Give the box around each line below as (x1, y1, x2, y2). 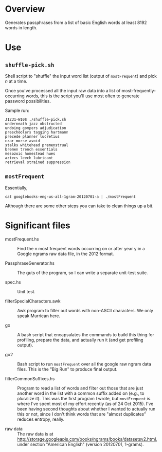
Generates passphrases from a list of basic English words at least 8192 (5, 20, 147, 25)
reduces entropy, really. (17, 416, 65, 422)
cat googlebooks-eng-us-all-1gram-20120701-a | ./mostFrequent (5, 194, 136, 199)
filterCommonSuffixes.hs (5, 375, 55, 382)
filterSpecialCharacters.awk (5, 298, 61, 304)
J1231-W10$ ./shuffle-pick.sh (5, 117, 67, 122)
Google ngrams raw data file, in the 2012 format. (17, 251, 114, 257)
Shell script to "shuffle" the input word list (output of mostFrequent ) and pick (5, 73, 157, 79)
